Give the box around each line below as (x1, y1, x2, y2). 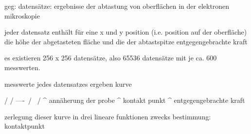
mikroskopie (4, 10, 40, 20)
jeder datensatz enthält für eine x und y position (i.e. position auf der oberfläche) (4, 27, 247, 37)
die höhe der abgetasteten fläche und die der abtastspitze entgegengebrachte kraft (4, 36, 248, 46)
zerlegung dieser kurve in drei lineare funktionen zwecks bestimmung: (4, 111, 211, 121)
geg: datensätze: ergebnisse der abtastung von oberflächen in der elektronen (4, 1, 230, 11)
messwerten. (4, 62, 40, 72)
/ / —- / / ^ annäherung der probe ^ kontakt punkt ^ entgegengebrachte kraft (4, 95, 245, 105)
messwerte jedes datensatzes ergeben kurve (4, 78, 132, 89)
